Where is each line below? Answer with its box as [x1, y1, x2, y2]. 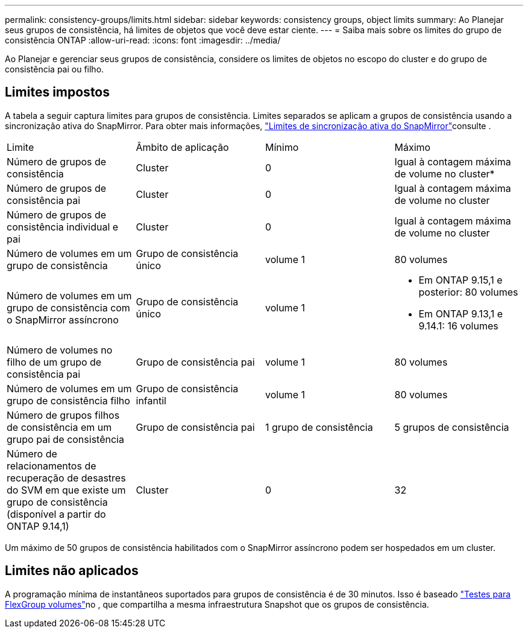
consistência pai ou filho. [5, 64, 104, 74]
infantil [136, 394, 166, 407]
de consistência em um [7, 421, 112, 433]
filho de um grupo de [7, 355, 102, 368]
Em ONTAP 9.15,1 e [418, 273, 503, 286]
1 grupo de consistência [265, 421, 373, 433]
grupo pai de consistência [7, 433, 124, 445]
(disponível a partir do [7, 507, 106, 520]
